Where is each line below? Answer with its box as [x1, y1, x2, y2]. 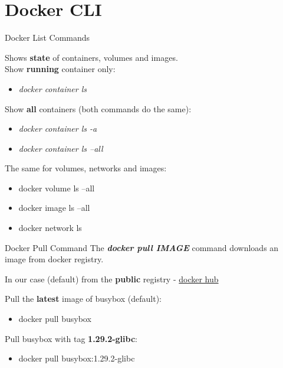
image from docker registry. [5, 253, 104, 265]
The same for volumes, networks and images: [5, 162, 167, 174]
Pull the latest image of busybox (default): [5, 292, 162, 305]
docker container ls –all [18, 142, 103, 154]
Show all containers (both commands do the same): [5, 102, 192, 115]
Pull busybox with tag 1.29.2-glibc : [5, 332, 138, 344]
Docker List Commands [5, 31, 90, 44]
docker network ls [18, 222, 82, 234]
